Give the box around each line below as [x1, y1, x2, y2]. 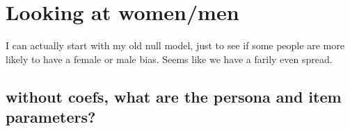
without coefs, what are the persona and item [6, 85, 342, 107]
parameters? [6, 106, 96, 128]
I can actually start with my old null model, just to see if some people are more [6, 38, 344, 53]
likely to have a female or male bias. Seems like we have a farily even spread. [6, 51, 333, 66]
